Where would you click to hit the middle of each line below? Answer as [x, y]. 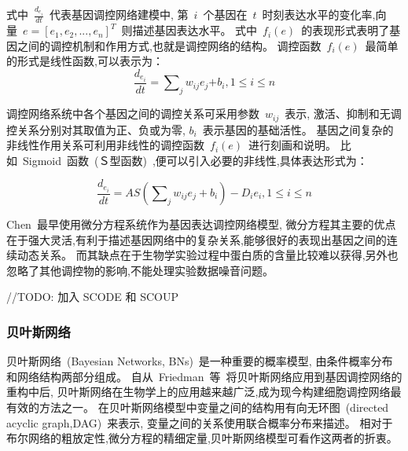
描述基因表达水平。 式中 [195, 30]
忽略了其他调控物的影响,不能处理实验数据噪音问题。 [140, 270]
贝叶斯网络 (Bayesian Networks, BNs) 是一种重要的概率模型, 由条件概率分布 [200, 361]
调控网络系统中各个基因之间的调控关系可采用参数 [133, 114]
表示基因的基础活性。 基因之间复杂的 [298, 129]
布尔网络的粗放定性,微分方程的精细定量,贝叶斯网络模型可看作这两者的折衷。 [202, 438]
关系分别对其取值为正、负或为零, [101, 129]
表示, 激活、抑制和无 [338, 114]
